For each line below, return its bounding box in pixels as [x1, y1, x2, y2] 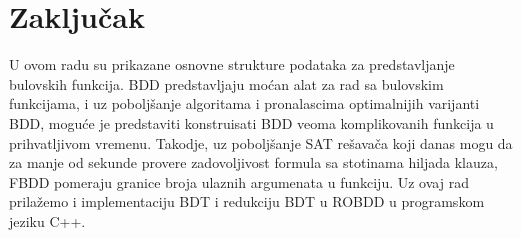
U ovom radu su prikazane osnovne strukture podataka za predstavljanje [9, 54, 455, 75]
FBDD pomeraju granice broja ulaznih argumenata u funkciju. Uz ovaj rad [9, 171, 469, 192]
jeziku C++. [9, 210, 86, 231]
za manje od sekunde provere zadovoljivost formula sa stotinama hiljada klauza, [9, 152, 498, 173]
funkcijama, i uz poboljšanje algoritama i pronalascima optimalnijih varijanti [9, 93, 480, 114]
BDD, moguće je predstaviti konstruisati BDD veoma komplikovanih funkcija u [9, 112, 494, 133]
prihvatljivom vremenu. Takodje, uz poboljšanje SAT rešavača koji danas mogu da [9, 132, 513, 153]
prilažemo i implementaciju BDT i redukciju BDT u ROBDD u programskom [9, 191, 485, 212]
